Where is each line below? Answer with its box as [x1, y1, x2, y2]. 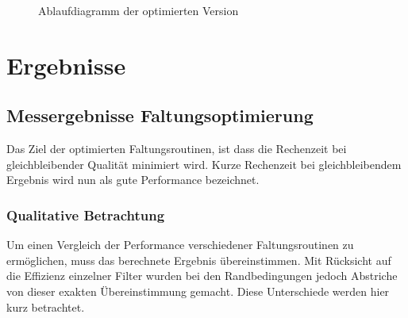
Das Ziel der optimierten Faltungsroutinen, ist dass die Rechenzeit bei [6, 140, 347, 157]
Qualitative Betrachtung [6, 205, 165, 224]
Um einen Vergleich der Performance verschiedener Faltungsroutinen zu [6, 236, 354, 253]
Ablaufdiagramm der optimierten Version [38, 2, 239, 18]
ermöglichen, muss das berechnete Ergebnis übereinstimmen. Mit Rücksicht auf [6, 251, 391, 268]
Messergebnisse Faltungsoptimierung [6, 103, 314, 128]
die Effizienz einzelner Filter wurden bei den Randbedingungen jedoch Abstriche [6, 267, 398, 284]
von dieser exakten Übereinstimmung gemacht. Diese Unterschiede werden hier [6, 282, 390, 299]
